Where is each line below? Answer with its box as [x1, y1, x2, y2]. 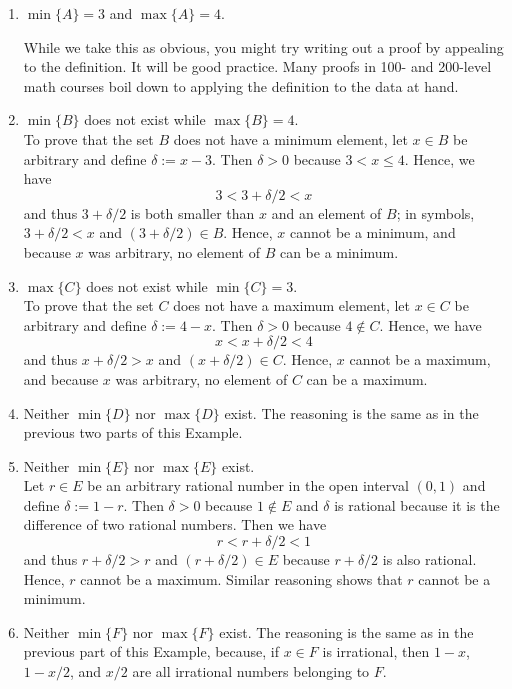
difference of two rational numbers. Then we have [23, 514, 327, 535]
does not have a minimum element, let [173, 128, 408, 149]
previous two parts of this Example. [23, 422, 243, 443]
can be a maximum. [306, 368, 428, 389]
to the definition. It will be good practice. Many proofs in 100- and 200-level [23, 56, 492, 77]
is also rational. [382, 549, 477, 570]
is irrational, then [322, 641, 430, 662]
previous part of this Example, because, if [23, 641, 280, 662]
